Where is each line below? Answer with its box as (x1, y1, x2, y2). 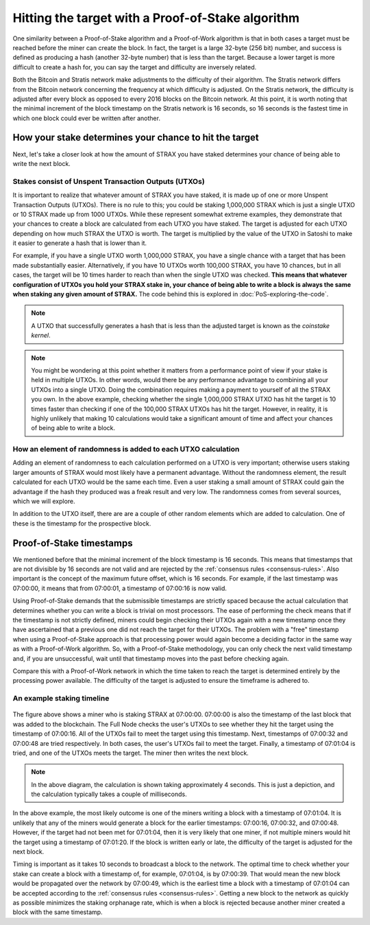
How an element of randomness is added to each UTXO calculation (12, 445, 240, 454)
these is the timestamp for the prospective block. (12, 519, 151, 528)
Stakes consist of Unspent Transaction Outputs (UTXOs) (12, 176, 205, 186)
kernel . (31, 331, 51, 340)
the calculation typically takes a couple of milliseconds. (31, 790, 188, 799)
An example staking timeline (12, 694, 110, 703)
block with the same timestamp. (12, 908, 103, 916)
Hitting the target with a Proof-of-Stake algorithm (12, 10, 300, 25)
